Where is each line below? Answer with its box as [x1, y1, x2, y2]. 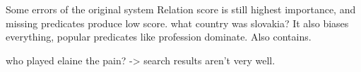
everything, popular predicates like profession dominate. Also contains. [6, 29, 312, 44]
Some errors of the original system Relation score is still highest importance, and [6, 2, 356, 16]
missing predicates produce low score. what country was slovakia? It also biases [6, 15, 349, 30]
